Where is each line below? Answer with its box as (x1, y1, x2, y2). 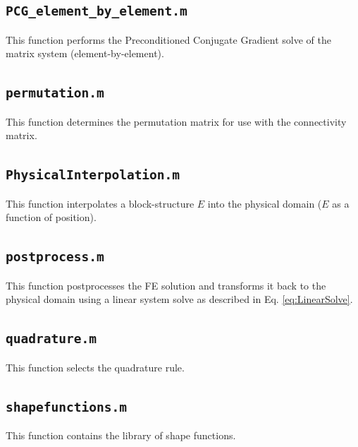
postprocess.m (6, 249, 104, 265)
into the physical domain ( (207, 196, 322, 210)
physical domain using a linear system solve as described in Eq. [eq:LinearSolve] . (6, 292, 353, 306)
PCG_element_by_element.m (6, 4, 187, 19)
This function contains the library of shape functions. (6, 428, 236, 443)
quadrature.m (6, 331, 97, 347)
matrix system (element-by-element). (6, 46, 164, 61)
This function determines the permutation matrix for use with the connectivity (6, 114, 347, 129)
